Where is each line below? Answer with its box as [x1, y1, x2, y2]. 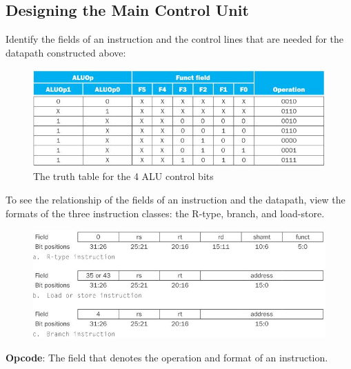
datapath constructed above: [6, 45, 126, 59]
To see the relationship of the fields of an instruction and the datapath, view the [6, 192, 345, 206]
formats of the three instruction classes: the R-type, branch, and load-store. [6, 206, 325, 220]
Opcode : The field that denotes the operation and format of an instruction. [6, 350, 328, 364]
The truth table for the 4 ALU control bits [33, 169, 214, 183]
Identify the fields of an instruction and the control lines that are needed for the [6, 32, 344, 46]
